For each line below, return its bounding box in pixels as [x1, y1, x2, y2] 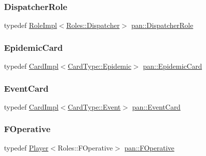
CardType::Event [68, 101, 121, 112]
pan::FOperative [124, 142, 174, 153]
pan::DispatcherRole [131, 20, 193, 30]
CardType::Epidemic [68, 61, 131, 71]
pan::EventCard [132, 101, 181, 112]
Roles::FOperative [58, 142, 113, 153]
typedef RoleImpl [4, 20, 57, 30]
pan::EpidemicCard [143, 61, 202, 71]
